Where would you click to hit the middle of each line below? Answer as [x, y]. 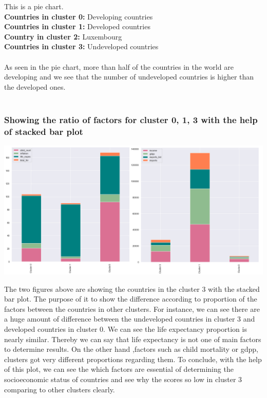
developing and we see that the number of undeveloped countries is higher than [129, 77]
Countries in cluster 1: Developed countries [77, 26]
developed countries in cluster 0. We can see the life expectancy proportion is [126, 329]
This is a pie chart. [34, 6]
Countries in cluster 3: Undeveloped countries [81, 46]
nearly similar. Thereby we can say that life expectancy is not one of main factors [133, 339]
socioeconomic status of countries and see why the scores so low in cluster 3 [123, 379]
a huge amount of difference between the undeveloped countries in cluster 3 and [130, 319]
